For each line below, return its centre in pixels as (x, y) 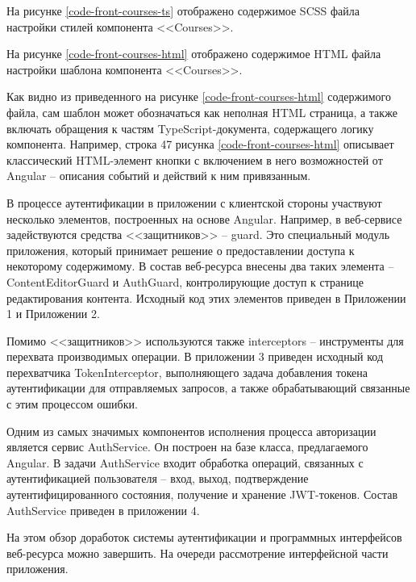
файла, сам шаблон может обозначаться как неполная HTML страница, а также (202, 112)
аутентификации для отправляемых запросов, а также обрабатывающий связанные (208, 388)
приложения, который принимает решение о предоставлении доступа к (181, 250)
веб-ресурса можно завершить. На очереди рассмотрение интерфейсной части (198, 553)
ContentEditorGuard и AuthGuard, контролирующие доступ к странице (185, 281)
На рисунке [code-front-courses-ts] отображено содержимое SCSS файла (183, 10)
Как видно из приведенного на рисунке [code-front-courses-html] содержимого (199, 96)
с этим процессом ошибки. (72, 404)
